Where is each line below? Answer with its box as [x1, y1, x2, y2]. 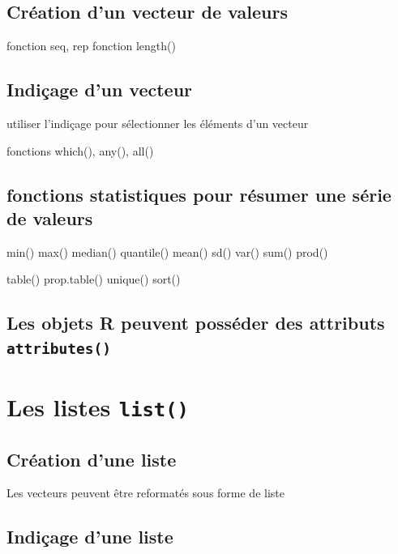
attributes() [6, 339, 111, 357]
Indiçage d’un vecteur [6, 77, 193, 102]
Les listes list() [6, 390, 189, 423]
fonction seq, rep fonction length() [6, 37, 176, 54]
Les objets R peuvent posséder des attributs [6, 310, 385, 335]
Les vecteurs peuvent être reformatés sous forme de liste [6, 484, 285, 501]
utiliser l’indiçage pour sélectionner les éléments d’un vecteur [6, 115, 309, 131]
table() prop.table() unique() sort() [6, 271, 181, 288]
